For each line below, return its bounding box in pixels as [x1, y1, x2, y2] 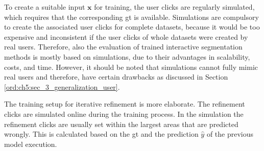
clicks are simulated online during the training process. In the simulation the [4, 108, 244, 119]
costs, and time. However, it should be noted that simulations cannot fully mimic [4, 61, 258, 72]
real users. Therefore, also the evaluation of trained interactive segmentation [4, 41, 243, 52]
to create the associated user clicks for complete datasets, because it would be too [4, 21, 260, 32]
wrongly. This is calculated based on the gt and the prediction [4, 129, 199, 139]
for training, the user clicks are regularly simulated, [94, 2, 255, 12]
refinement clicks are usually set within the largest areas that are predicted [4, 118, 238, 129]
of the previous [206, 129, 254, 139]
